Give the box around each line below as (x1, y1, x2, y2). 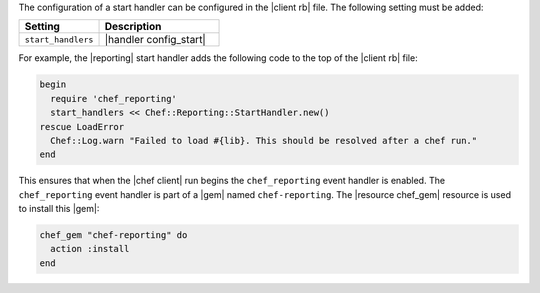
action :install (50, 243, 130, 255)
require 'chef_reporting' (50, 93, 177, 104)
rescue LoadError (39, 121, 125, 132)
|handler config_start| (104, 33, 207, 47)
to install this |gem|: (18, 203, 100, 215)
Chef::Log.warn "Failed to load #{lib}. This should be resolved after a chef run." (50, 135, 478, 146)
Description (104, 20, 162, 34)
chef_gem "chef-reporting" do (39, 230, 188, 241)
